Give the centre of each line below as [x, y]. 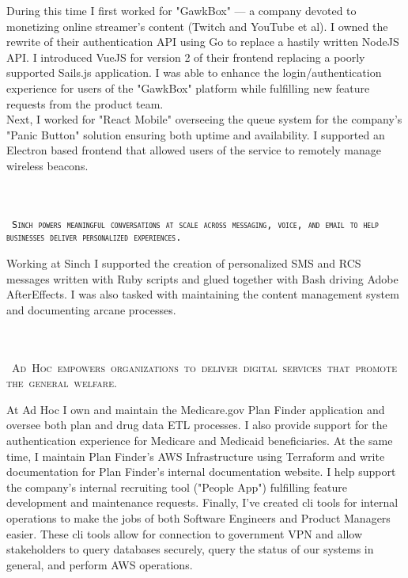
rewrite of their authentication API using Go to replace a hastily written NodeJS [203, 42]
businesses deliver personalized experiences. [94, 238]
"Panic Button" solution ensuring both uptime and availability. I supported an [196, 134]
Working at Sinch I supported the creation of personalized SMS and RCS [184, 263]
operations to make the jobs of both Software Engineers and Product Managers [198, 517]
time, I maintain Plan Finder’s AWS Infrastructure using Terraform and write [196, 456]
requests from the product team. [85, 103]
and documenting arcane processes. [91, 309]
